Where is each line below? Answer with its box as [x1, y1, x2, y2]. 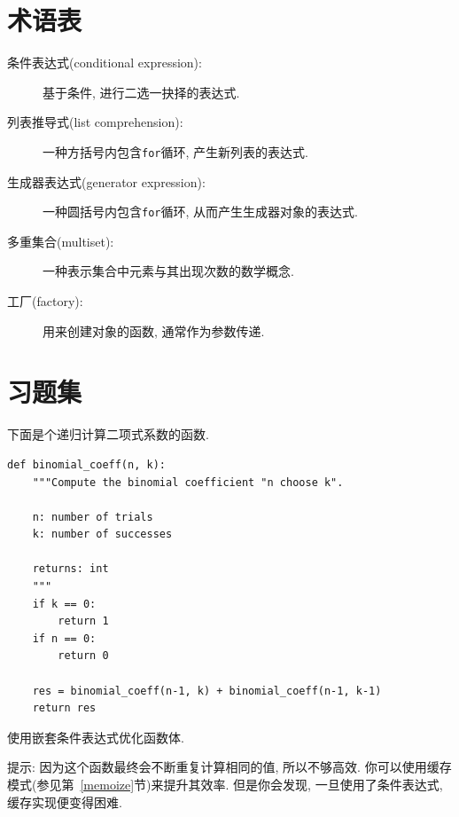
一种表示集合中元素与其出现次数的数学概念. [43, 262, 294, 280]
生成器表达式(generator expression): [7, 172, 206, 191]
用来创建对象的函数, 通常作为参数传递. [43, 321, 265, 340]
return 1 [58, 615, 109, 628]
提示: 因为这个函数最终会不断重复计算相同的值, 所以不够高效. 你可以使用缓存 [7, 758, 452, 776]
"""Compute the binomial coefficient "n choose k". [32, 475, 344, 489]
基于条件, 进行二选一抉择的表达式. [43, 82, 240, 101]
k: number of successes [32, 528, 173, 541]
